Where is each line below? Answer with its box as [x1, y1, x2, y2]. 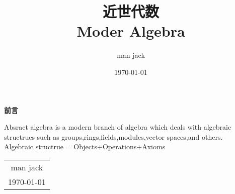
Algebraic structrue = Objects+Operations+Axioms [4, 141, 166, 152]
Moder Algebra [76, 21, 185, 41]
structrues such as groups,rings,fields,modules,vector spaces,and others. [4, 131, 223, 142]
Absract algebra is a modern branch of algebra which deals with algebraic [4, 122, 231, 132]
